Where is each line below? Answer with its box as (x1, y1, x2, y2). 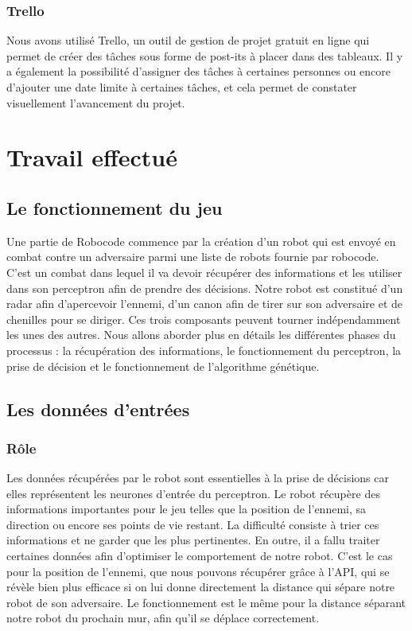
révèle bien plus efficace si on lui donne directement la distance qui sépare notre (6, 578, 395, 595)
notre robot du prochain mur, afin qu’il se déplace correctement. (6, 610, 320, 626)
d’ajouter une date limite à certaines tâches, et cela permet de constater (6, 79, 357, 95)
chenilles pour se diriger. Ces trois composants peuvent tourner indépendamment (6, 310, 401, 327)
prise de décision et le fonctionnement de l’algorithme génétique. (6, 357, 320, 374)
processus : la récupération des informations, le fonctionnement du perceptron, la (6, 341, 402, 358)
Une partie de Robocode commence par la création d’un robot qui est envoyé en (6, 232, 396, 249)
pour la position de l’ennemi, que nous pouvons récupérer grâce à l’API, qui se (6, 563, 390, 579)
